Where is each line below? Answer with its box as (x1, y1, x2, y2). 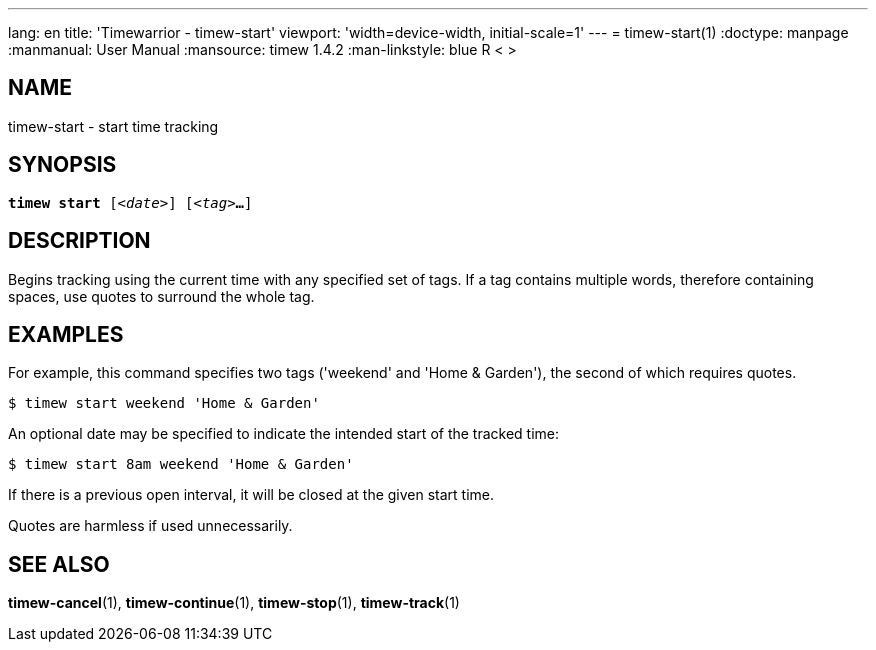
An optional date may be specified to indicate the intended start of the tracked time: (8, 425, 560, 443)
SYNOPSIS (8, 152, 117, 178)
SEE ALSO (8, 551, 110, 577)
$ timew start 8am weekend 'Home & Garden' (8, 456, 354, 473)
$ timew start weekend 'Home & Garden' (8, 395, 320, 412)
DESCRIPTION (8, 228, 151, 254)
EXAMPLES (8, 321, 124, 347)
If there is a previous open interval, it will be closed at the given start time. (8, 486, 495, 504)
